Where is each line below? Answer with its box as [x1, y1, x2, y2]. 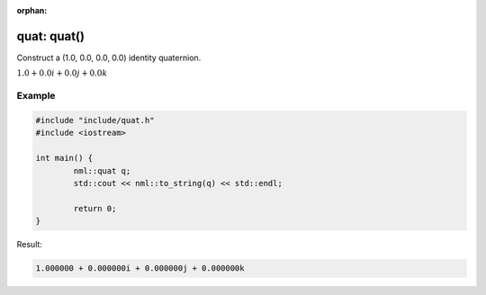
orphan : [16, 5, 48, 15]
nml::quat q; [73, 165, 131, 175]
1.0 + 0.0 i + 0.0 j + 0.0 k [16, 68, 108, 78]
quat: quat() [16, 28, 85, 44]
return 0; [73, 203, 117, 213]
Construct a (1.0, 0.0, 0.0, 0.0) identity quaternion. [16, 52, 202, 63]
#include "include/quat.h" [35, 115, 155, 126]
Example [16, 90, 56, 103]
